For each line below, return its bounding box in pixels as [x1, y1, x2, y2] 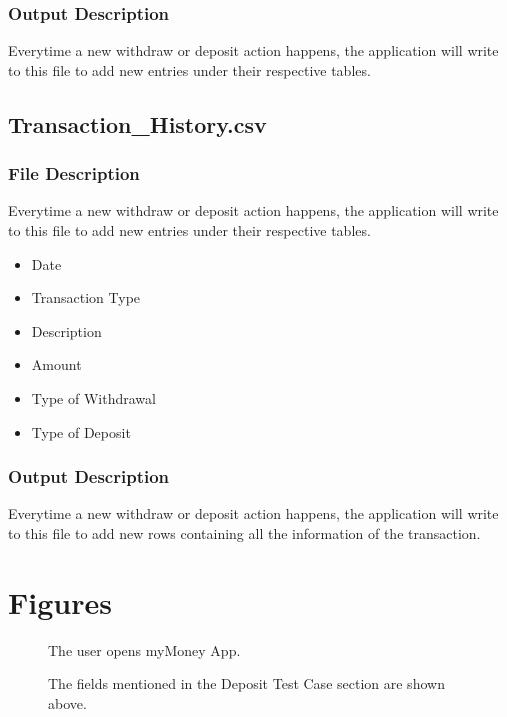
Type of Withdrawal [31, 387, 156, 408]
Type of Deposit [31, 421, 131, 442]
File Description [8, 161, 140, 186]
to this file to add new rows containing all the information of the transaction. [8, 522, 481, 543]
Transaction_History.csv [8, 108, 267, 139]
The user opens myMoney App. [48, 639, 241, 660]
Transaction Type [31, 287, 141, 308]
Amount [31, 354, 82, 375]
